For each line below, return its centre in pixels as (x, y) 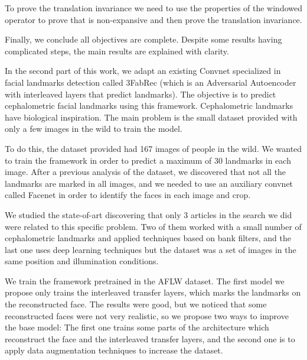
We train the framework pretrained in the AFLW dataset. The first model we (145, 280)
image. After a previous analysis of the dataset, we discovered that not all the (146, 172)
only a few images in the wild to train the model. (94, 129)
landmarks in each (258, 160)
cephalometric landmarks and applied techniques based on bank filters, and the (148, 238)
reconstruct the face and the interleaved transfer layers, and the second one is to (150, 338)
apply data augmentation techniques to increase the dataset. (114, 350)
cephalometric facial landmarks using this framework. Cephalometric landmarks (149, 106)
